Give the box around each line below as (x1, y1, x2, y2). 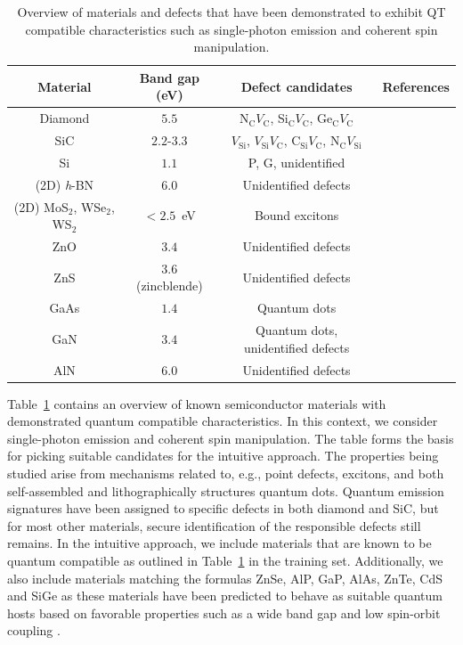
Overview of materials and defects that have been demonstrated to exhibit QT (17, 3, 446, 20)
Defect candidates (240, 77, 353, 95)
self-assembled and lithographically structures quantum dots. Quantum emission (7, 481, 444, 500)
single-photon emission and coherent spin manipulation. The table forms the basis (7, 429, 454, 447)
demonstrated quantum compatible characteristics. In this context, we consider (7, 412, 438, 430)
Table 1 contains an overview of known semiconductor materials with (7, 394, 386, 412)
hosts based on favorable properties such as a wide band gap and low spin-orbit (7, 603, 441, 622)
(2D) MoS (13, 197, 69, 216)
